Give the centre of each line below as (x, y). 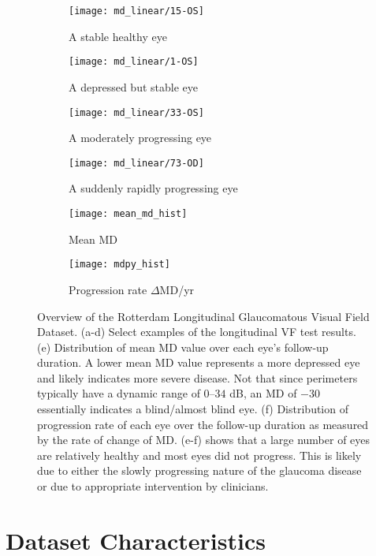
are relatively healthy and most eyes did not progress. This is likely (199, 455)
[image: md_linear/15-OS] (136, 11)
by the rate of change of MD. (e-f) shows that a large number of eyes (204, 440)
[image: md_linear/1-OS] (134, 62)
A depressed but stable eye (133, 86)
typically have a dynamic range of (119, 393)
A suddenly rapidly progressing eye (153, 188)
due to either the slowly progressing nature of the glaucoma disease (199, 470)
